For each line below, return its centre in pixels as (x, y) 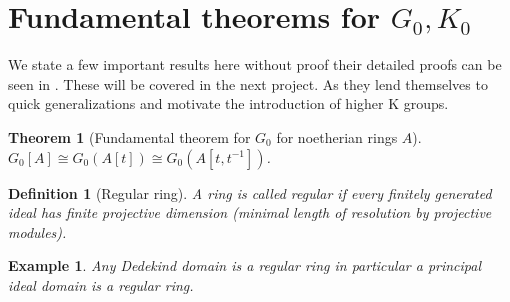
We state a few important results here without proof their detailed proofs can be (255, 64)
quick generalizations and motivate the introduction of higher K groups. (228, 103)
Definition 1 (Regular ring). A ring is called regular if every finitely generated (250, 192)
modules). (37, 231)
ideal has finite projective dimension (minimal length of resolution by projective (250, 212)
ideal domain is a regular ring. (101, 284)
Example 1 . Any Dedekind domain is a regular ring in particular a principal (245, 265)
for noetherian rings (337, 136)
